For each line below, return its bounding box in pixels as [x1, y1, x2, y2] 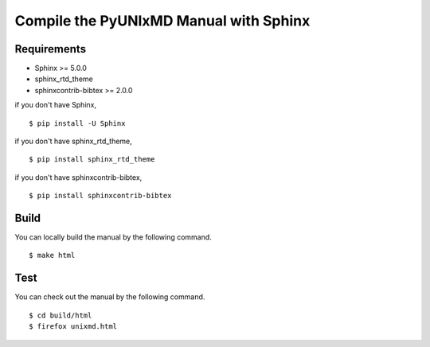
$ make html [29, 251, 76, 260]
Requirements [14, 42, 87, 56]
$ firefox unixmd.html [29, 322, 118, 331]
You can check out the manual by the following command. [14, 292, 205, 302]
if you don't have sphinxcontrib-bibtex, [14, 172, 143, 182]
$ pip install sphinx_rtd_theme [29, 155, 155, 164]
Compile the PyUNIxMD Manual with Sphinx [14, 12, 311, 29]
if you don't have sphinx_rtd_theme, [14, 136, 133, 146]
